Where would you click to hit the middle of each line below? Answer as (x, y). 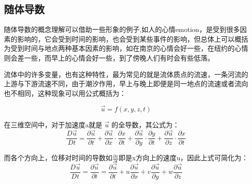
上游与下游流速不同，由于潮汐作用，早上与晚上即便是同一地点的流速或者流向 (126, 84)
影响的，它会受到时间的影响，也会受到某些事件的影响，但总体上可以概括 (133, 38)
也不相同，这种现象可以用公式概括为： (65, 93)
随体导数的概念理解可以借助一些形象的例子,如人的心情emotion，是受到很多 (122, 29)
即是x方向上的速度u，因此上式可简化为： (183, 158)
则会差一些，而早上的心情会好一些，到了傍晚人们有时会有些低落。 (109, 57)
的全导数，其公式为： (146, 124)
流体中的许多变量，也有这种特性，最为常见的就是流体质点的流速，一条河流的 (126, 74)
